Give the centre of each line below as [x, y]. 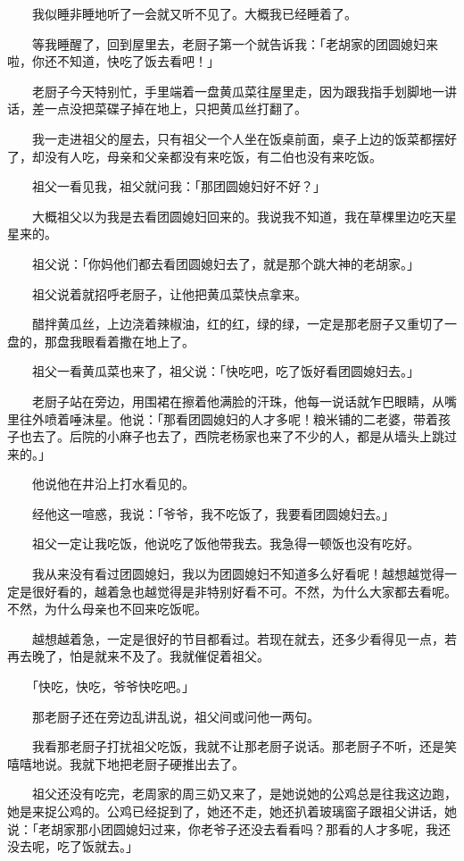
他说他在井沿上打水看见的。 [113, 484]
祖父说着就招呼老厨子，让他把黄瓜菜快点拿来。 [169, 293]
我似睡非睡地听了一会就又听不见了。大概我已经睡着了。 [194, 13]
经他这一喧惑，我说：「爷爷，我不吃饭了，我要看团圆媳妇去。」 [213, 513]
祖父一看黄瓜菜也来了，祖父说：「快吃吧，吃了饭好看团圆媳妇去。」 [225, 371]
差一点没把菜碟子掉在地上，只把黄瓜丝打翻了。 [169, 109]
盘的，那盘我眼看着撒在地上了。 [101, 341]
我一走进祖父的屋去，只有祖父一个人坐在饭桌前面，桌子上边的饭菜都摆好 [244, 138]
